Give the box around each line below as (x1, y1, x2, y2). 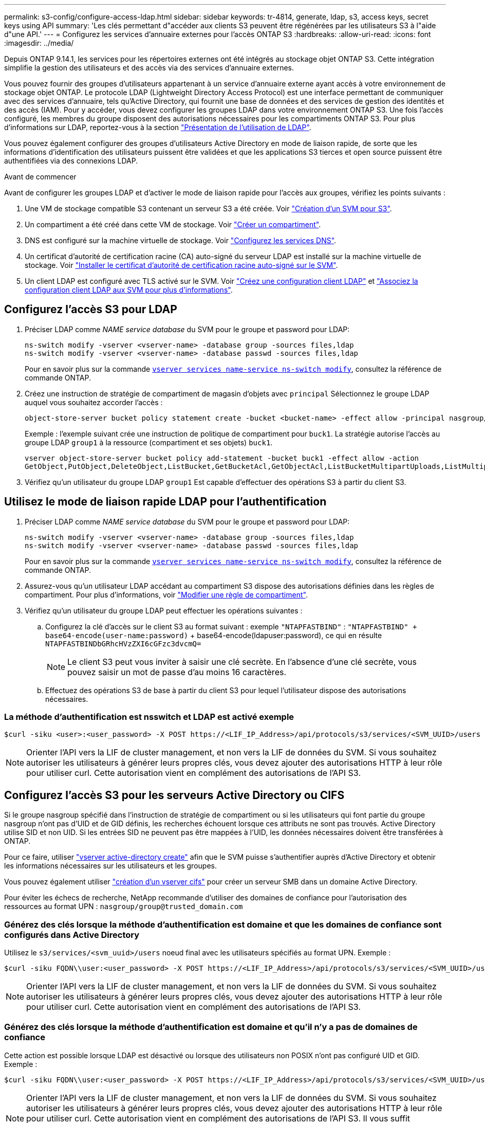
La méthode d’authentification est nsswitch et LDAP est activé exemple (4, 712, 294, 722)
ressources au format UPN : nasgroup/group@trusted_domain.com (4, 902, 243, 911)
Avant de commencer (4, 172, 77, 181)
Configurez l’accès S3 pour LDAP (4, 303, 177, 316)
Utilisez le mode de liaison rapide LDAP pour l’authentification (4, 495, 327, 509)
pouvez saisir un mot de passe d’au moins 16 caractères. (67, 666, 287, 677)
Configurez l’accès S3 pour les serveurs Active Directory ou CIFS (4, 788, 345, 802)
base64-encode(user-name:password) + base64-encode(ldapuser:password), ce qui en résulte (45, 630, 382, 640)
